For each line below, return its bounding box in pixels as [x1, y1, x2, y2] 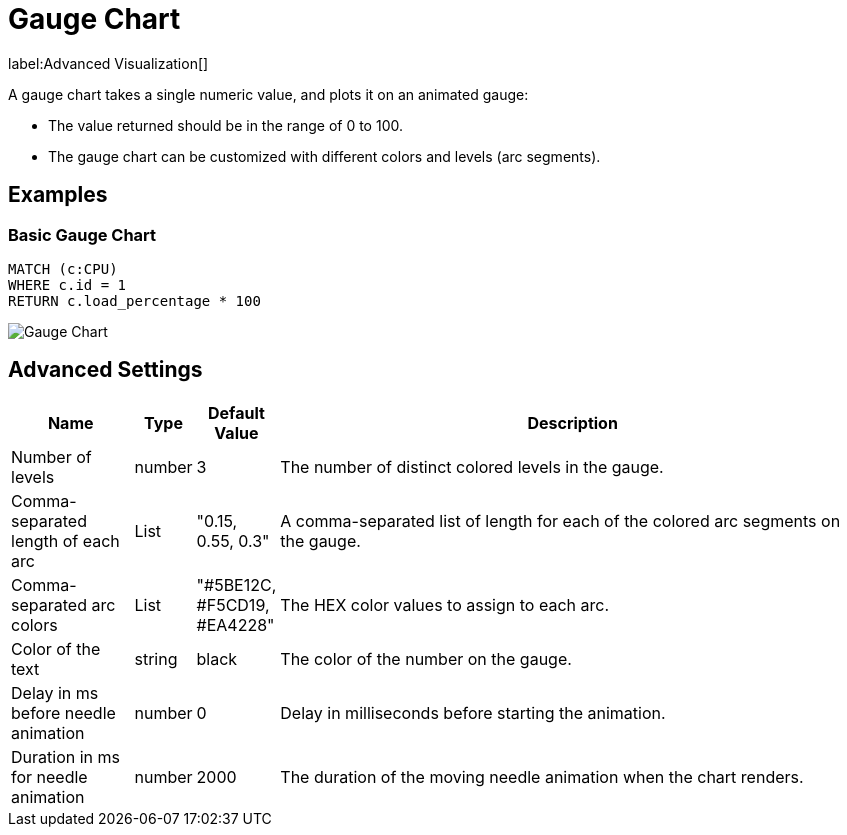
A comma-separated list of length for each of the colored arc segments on [280, 510, 841, 531]
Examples [8, 182, 108, 208]
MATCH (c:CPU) [8, 260, 118, 277]
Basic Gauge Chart [8, 224, 157, 245]
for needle [11, 766, 88, 787]
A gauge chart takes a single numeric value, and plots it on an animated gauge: [8, 85, 529, 103]
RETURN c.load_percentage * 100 [8, 292, 261, 309]
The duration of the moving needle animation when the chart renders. [280, 766, 804, 787]
